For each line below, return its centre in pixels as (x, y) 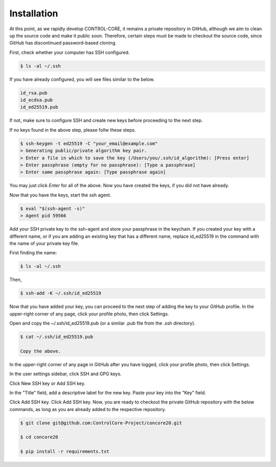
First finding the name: (33, 253)
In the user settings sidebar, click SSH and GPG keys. (66, 374)
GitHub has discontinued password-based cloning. (63, 43)
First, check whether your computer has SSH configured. (70, 52)
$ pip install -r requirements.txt (65, 452)
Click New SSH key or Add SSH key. (48, 383)
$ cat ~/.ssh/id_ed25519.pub (57, 337)
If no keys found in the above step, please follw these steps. (73, 130)
